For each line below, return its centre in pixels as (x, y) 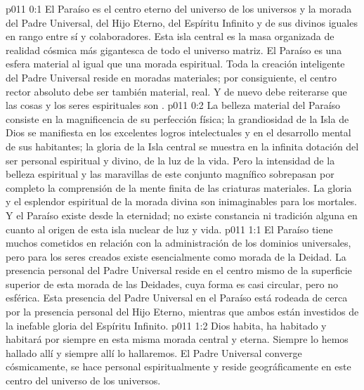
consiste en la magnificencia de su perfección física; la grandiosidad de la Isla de (177, 118)
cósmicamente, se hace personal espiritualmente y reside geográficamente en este (178, 366)
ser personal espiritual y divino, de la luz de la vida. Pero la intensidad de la (170, 160)
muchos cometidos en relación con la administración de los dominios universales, (178, 243)
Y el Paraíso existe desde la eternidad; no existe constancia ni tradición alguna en (182, 215)
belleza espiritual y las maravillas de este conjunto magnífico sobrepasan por (170, 174)
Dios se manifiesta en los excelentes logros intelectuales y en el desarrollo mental (178, 132)
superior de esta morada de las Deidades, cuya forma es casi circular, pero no (172, 284)
